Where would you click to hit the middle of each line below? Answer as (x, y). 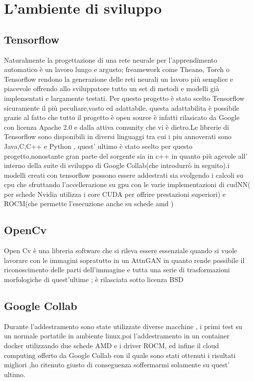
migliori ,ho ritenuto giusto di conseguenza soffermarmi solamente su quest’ (117, 365)
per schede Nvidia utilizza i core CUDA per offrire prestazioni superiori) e (115, 194)
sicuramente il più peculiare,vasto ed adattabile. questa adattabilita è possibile (122, 107)
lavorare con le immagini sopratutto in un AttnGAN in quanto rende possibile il (124, 260)
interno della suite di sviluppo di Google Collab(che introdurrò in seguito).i (117, 165)
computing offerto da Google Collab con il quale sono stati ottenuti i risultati (120, 355)
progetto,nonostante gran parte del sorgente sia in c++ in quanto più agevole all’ (126, 155)
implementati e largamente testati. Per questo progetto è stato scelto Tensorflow (124, 98)
